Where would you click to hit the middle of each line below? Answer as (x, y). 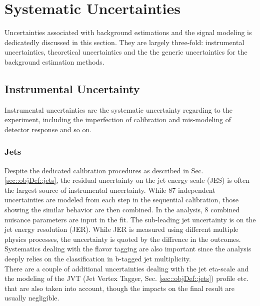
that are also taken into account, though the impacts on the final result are (120, 288)
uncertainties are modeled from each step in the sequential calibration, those (121, 200)
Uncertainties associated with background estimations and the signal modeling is (128, 32)
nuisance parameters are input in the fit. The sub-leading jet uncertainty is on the (130, 219)
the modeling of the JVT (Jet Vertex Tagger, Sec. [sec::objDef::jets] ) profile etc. (126, 278)
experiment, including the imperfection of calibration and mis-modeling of (118, 119)
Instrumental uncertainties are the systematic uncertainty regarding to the (118, 109)
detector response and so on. (48, 129)
